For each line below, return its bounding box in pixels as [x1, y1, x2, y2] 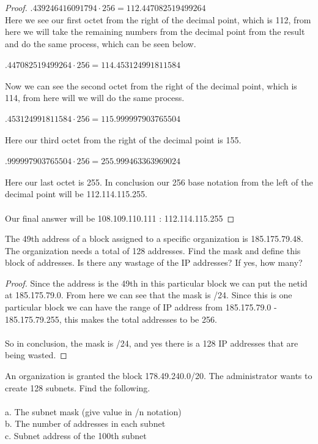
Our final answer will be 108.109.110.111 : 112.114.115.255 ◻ [5, 211, 235, 224]
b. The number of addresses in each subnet [5, 417, 166, 430]
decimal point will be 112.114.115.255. [5, 187, 147, 200]
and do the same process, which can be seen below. [5, 37, 196, 50]
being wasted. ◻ [5, 348, 67, 361]
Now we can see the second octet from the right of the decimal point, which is [5, 79, 297, 92]
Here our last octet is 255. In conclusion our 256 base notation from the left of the [5, 175, 313, 188]
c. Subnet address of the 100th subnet [5, 429, 147, 442]
